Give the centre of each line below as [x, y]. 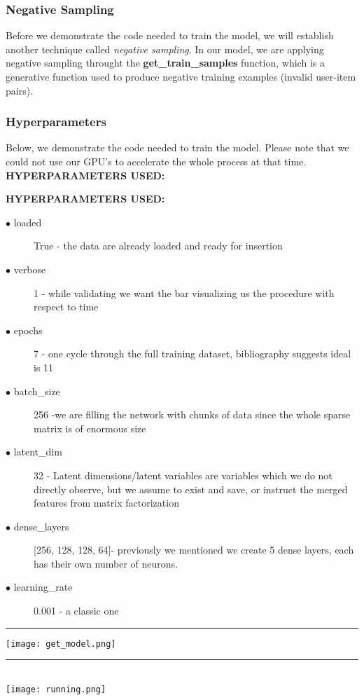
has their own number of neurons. [106, 563]
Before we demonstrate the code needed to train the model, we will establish [170, 35]
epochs [28, 330]
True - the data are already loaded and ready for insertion [158, 246]
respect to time [66, 307]
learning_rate [43, 587]
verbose [30, 269]
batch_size [37, 391]
